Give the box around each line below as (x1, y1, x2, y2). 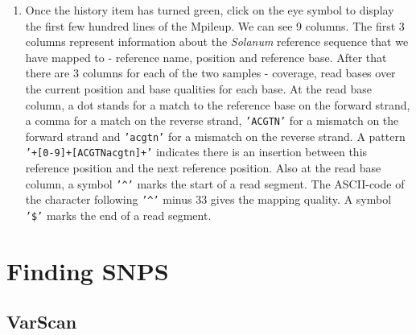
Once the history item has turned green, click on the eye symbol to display (25, 2, 394, 18)
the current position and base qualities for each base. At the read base (25, 80, 373, 97)
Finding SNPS (6, 254, 169, 287)
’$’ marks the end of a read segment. (25, 207, 212, 224)
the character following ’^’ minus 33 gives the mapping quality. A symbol (25, 191, 392, 208)
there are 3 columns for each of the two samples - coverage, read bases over (25, 64, 396, 81)
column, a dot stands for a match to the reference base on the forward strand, (25, 96, 410, 113)
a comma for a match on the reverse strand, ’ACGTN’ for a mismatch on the (25, 112, 399, 129)
